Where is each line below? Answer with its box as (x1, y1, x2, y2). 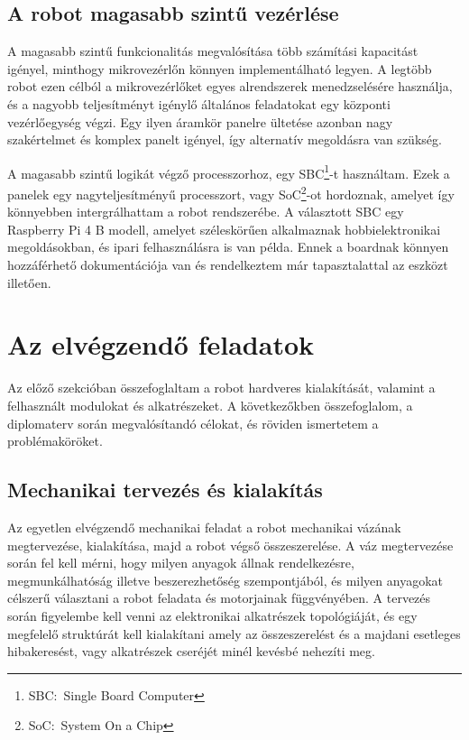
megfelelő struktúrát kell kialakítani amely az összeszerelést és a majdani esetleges (7, 624, 461, 643)
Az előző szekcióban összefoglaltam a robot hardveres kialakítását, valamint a (7, 378, 436, 397)
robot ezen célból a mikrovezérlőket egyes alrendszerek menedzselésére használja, (7, 77, 453, 96)
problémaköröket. (7, 431, 103, 450)
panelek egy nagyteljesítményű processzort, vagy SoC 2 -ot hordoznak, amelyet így (7, 182, 455, 203)
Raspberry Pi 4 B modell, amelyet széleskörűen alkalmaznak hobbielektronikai (7, 219, 441, 238)
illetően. (7, 273, 51, 291)
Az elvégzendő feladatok (7, 326, 315, 363)
